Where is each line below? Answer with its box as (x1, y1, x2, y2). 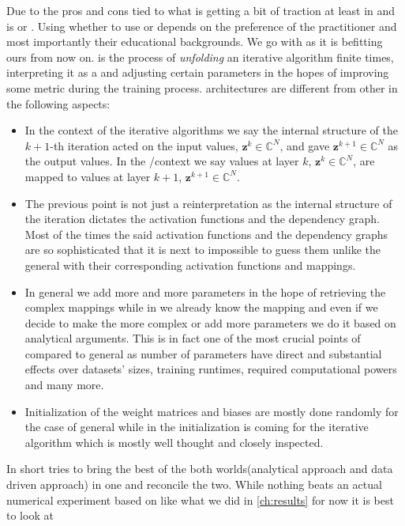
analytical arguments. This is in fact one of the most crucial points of (24, 330, 361, 346)
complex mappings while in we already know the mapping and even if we (24, 299, 378, 316)
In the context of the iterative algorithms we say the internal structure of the (24, 122, 398, 138)
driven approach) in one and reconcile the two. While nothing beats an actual (6, 476, 382, 493)
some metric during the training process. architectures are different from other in (6, 79, 398, 96)
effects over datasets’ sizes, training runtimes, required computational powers (24, 361, 397, 377)
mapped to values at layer (24, 168, 151, 184)
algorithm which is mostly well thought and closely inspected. (24, 433, 324, 450)
